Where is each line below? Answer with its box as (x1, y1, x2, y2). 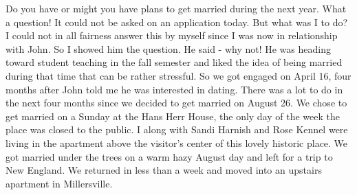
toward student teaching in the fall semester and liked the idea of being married (6, 55, 343, 69)
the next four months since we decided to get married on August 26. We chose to (6, 95, 347, 110)
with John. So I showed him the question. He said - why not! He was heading (6, 41, 331, 56)
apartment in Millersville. (6, 176, 113, 190)
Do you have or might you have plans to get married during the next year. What (6, 1, 347, 15)
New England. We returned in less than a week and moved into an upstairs (6, 163, 322, 177)
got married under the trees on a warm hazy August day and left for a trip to (6, 149, 333, 163)
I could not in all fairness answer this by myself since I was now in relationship (6, 28, 338, 43)
